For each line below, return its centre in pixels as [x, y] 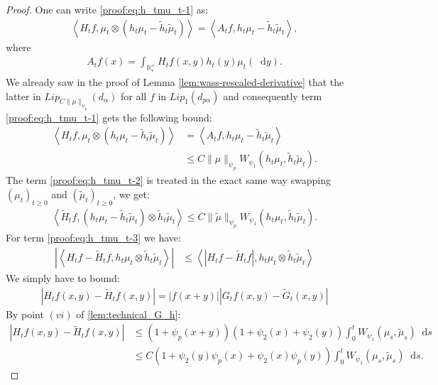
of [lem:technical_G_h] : [128, 314]
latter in [23, 96]
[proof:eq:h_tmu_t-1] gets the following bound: [109, 117]
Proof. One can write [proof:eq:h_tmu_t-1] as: [107, 9]
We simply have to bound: [63, 277]
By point [25, 314]
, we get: [131, 194]
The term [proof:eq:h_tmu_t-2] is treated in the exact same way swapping [169, 180]
